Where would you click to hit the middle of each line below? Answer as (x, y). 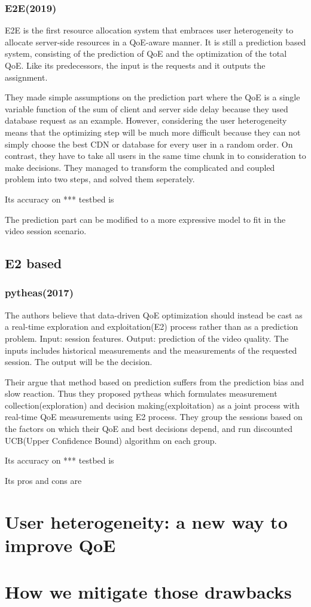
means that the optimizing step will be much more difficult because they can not (153, 132)
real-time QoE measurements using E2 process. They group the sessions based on (154, 417)
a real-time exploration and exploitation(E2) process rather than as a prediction (152, 327)
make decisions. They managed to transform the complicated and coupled (140, 167)
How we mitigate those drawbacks (148, 592)
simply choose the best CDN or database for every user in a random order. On (149, 144)
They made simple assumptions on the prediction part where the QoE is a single (153, 97)
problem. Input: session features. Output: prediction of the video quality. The (147, 338)
